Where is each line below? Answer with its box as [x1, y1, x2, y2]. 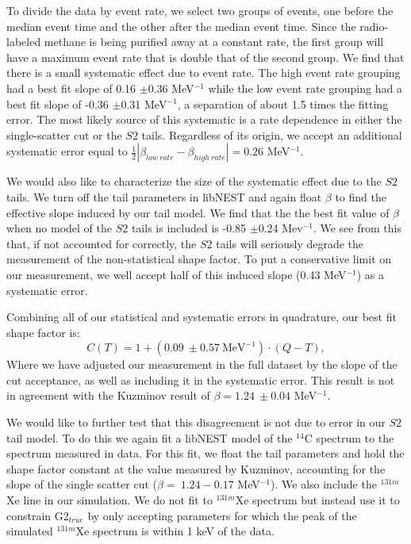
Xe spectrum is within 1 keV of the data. [75, 523, 275, 539]
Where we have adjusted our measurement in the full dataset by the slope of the [6, 356, 398, 373]
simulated [6, 523, 53, 539]
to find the [335, 188, 386, 205]
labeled [6, 33, 41, 50]
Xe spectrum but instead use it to [235, 492, 400, 508]
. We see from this [313, 220, 401, 236]
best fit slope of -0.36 [6, 95, 109, 112]
